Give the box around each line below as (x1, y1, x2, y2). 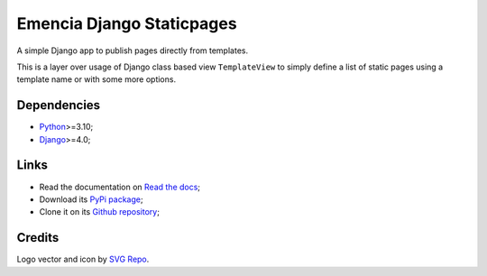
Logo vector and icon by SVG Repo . (16, 253, 150, 265)
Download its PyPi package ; (39, 194, 143, 205)
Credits (16, 230, 60, 245)
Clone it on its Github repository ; (39, 207, 160, 217)
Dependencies (16, 97, 101, 113)
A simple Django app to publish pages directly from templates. (16, 45, 248, 56)
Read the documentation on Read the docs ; (39, 181, 201, 192)
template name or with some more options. (16, 74, 176, 85)
